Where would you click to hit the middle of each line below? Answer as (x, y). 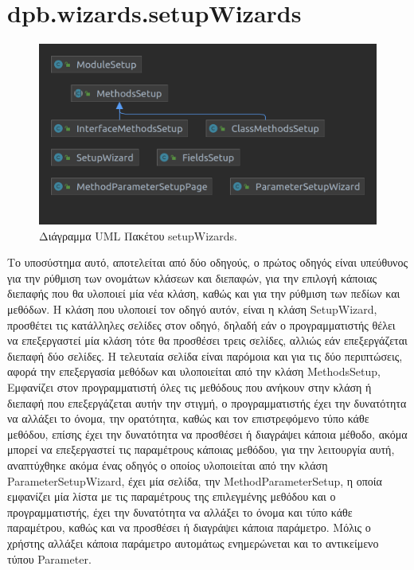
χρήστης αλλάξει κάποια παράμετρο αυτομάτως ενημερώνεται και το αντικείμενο (193, 543)
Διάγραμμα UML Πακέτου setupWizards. (138, 235)
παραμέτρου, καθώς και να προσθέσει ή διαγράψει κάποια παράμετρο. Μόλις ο (189, 527)
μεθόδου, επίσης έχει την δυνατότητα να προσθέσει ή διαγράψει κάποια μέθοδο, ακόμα (207, 433)
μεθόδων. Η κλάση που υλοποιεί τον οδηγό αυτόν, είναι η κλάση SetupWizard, (192, 309)
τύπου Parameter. (49, 558)
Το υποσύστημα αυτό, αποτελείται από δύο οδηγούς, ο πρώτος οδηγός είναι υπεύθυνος (207, 262)
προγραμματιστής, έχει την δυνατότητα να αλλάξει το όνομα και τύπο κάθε (180, 511)
